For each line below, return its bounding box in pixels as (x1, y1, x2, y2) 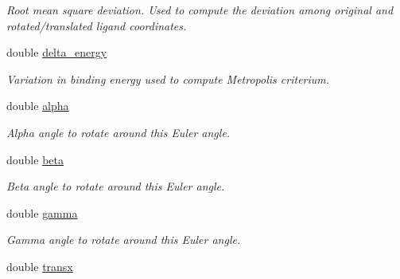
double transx (6, 257, 73, 274)
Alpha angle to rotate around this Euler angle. (6, 124, 231, 140)
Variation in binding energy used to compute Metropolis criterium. (6, 70, 330, 87)
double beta (6, 151, 64, 167)
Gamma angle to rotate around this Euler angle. (6, 231, 241, 248)
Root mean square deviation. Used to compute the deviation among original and (6, 2, 394, 18)
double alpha (6, 97, 69, 114)
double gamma (6, 204, 78, 221)
